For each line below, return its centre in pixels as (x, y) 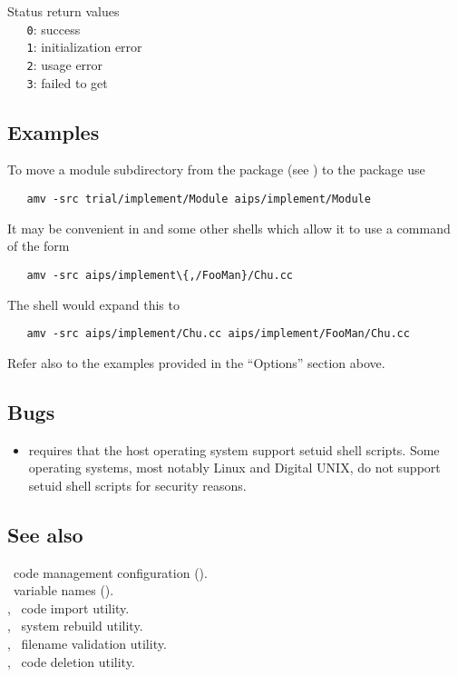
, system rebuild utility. (75, 626)
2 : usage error (65, 64)
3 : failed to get (67, 82)
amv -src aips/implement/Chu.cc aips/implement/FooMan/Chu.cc (218, 334)
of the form (39, 246)
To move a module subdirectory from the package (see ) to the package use (216, 169)
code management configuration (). (110, 572)
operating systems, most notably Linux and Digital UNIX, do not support (234, 468)
